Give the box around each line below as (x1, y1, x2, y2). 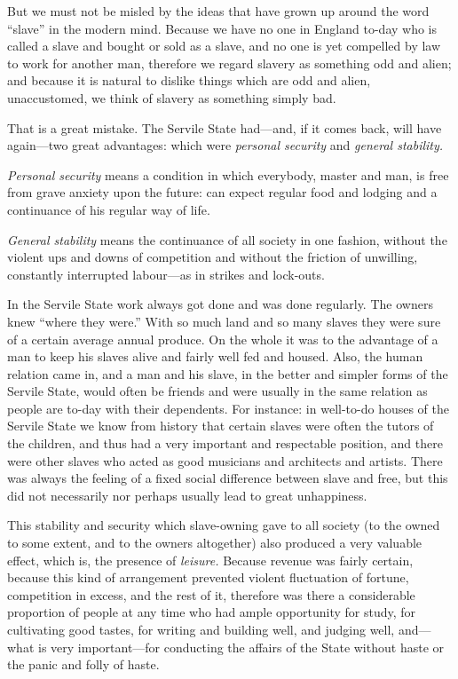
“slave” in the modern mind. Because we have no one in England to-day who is (7, 19, 438, 37)
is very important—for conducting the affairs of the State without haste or (37, 637, 445, 656)
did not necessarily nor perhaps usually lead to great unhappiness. (7, 486, 367, 504)
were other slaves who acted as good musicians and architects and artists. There (7, 451, 443, 470)
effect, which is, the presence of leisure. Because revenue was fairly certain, (7, 550, 414, 569)
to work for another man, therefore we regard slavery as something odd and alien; (7, 53, 452, 72)
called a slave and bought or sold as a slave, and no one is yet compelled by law (7, 36, 441, 55)
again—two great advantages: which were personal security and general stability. (7, 136, 444, 154)
